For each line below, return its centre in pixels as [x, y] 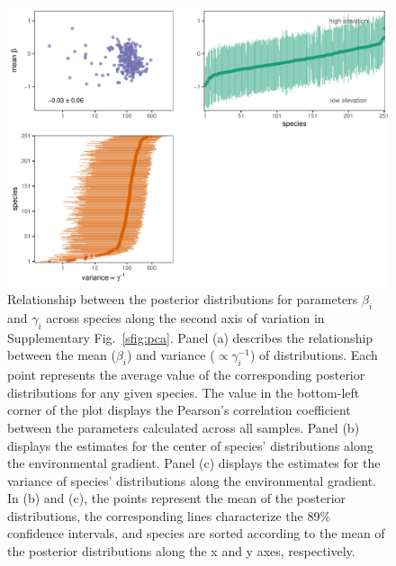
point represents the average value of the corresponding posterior [186, 375]
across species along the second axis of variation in [185, 317]
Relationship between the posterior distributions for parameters [183, 299]
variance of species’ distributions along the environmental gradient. [192, 480]
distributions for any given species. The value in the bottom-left [184, 392]
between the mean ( [62, 355]
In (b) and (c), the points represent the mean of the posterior [177, 498]
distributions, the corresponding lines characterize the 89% [169, 515]
